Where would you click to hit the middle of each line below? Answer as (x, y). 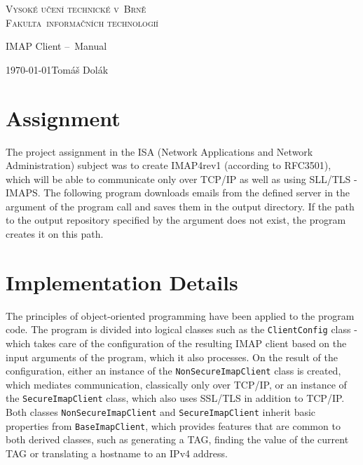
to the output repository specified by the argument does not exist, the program (176, 220)
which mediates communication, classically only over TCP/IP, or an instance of (176, 384)
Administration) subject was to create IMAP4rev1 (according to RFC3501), (169, 165)
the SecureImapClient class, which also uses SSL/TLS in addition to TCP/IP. (175, 398)
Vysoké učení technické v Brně (76, 8)
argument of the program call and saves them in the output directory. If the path (180, 206)
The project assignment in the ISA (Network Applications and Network (159, 151)
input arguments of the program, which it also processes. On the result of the (172, 357)
